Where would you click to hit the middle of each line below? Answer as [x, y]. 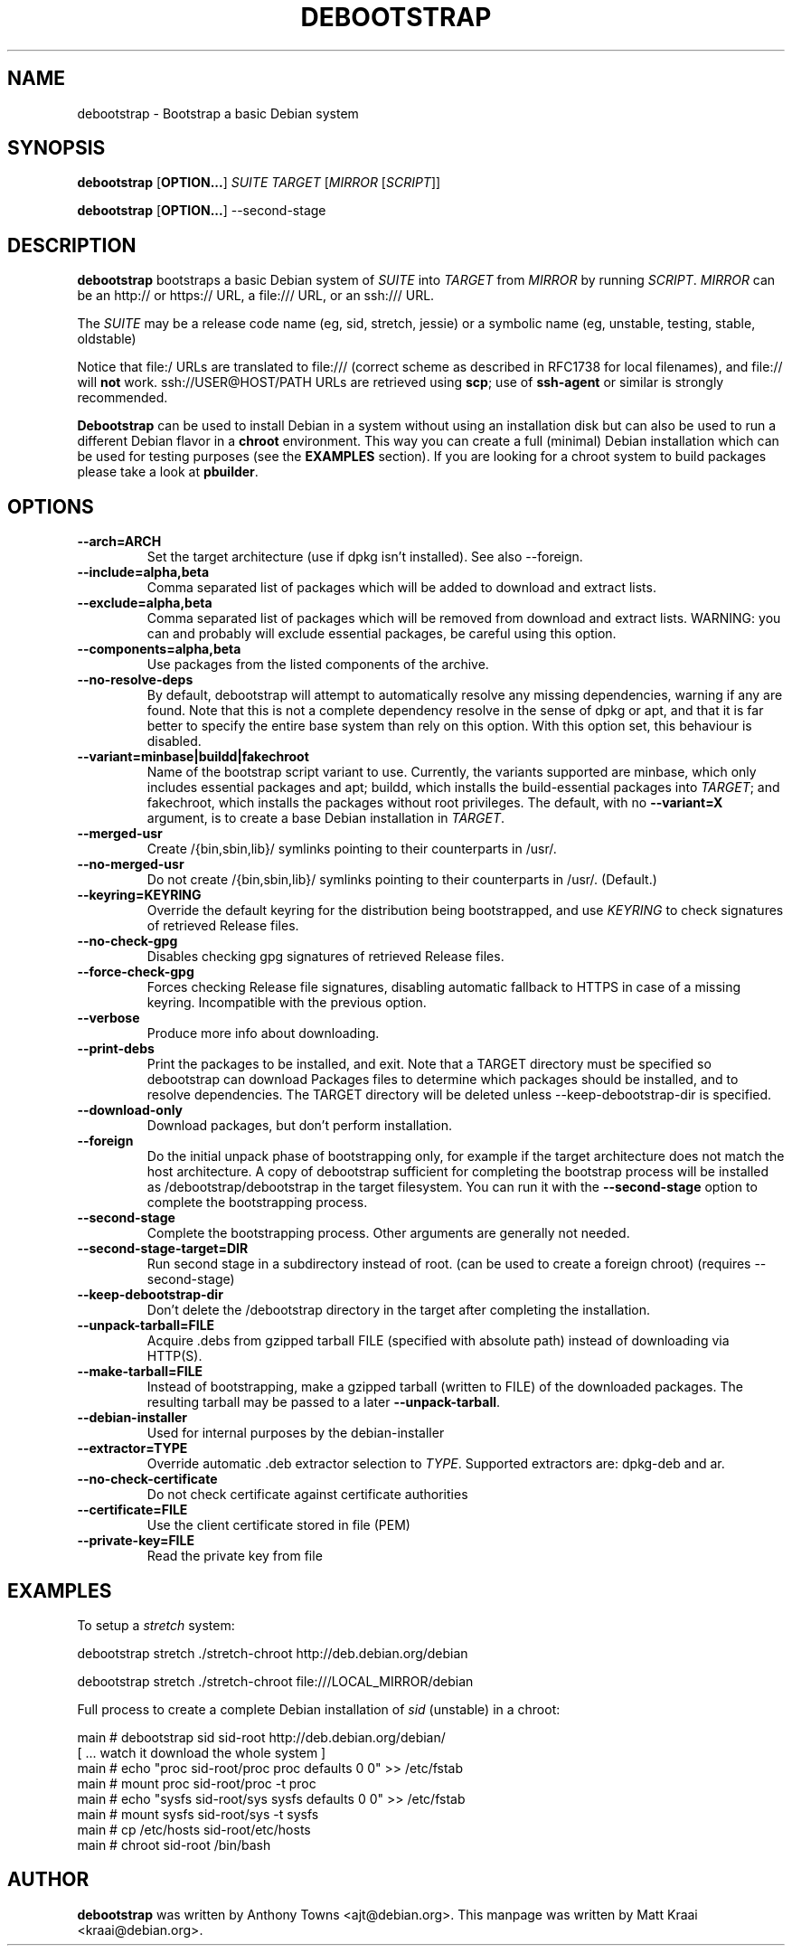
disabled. [174, 741]
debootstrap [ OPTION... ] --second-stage [202, 211]
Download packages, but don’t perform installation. [299, 1126]
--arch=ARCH [119, 542]
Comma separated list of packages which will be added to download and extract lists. [401, 588]
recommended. [123, 398]
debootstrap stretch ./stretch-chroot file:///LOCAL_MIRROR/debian [275, 1681]
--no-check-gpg [127, 941]
